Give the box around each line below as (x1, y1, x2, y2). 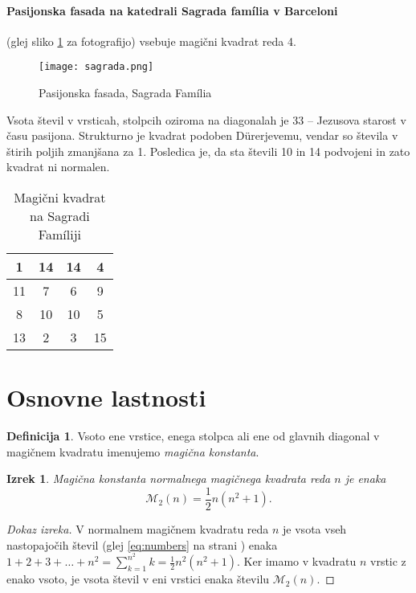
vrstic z (370, 553, 406, 570)
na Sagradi (30, 207, 90, 226)
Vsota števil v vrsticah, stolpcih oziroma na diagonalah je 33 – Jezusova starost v (6, 111, 406, 128)
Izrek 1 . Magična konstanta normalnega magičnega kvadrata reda (6, 470, 331, 487)
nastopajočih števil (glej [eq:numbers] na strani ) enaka (6, 536, 278, 553)
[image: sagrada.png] (39, 61, 154, 73)
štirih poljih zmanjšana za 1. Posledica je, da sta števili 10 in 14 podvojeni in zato (6, 142, 410, 159)
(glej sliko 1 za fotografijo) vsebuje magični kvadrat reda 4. (6, 32, 296, 49)
